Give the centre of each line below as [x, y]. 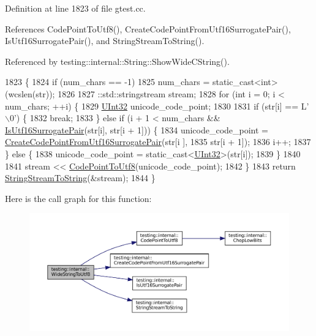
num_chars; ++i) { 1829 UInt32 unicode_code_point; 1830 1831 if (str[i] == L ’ [157, 106]
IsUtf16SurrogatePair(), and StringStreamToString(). [105, 41]
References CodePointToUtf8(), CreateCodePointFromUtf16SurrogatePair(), [148, 28]
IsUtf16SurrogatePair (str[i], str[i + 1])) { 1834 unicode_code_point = [137, 129]
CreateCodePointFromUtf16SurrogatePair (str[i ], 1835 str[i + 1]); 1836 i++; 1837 [158, 142]
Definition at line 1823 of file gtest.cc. [75, 8]
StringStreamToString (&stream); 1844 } [80, 178]
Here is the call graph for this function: [78, 198]
